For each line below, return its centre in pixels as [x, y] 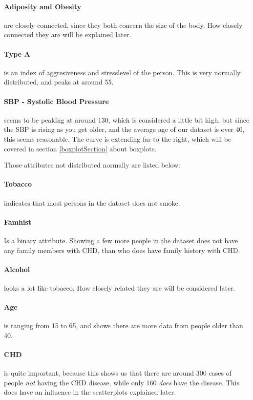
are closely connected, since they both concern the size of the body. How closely [123, 25]
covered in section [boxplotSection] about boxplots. [80, 148]
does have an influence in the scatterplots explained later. [90, 392]
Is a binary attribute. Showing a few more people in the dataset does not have [121, 240]
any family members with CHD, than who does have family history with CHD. [122, 250]
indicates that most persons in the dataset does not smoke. [92, 202]
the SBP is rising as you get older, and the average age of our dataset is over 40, [124, 129]
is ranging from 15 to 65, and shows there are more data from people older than [124, 326]
